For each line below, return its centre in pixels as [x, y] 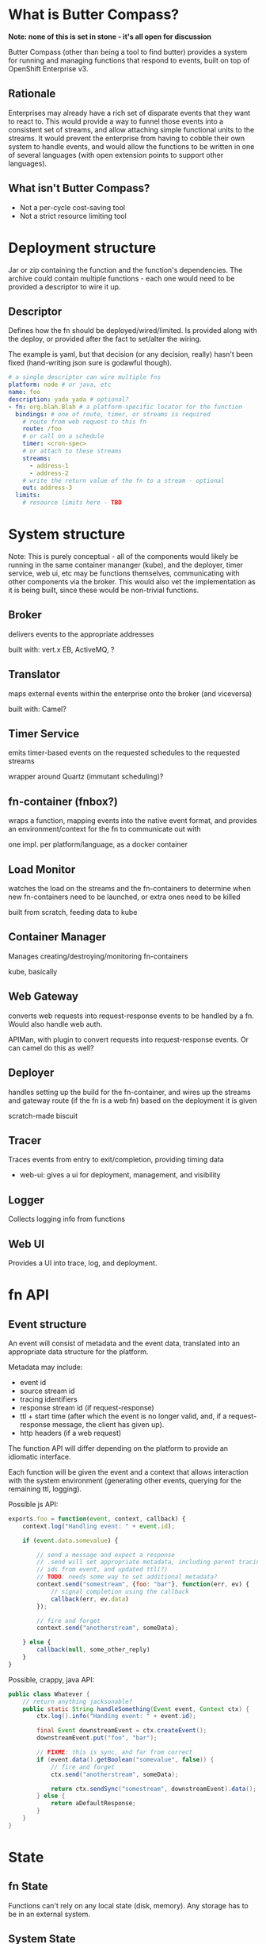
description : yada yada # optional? [68, 399]
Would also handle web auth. [55, 1024]
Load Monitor [42, 869]
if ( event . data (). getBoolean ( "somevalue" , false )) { [125, 1759]
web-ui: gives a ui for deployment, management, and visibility [120, 1175]
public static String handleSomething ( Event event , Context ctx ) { [136, 1709]
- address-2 [49, 473]
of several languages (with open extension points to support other [116, 155]
